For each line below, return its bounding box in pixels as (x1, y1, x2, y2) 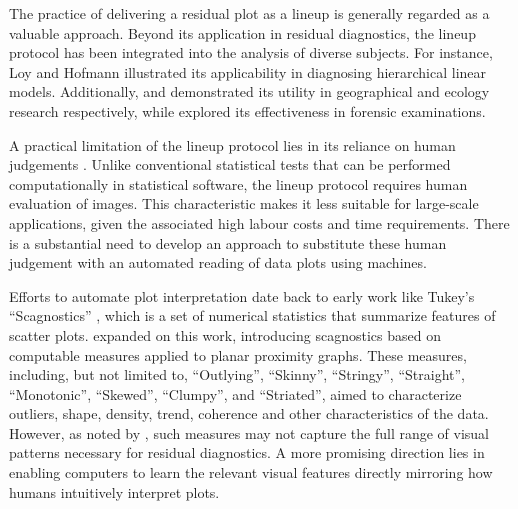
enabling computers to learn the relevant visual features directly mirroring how (9, 462, 493, 483)
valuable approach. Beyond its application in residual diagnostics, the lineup (9, 22, 476, 43)
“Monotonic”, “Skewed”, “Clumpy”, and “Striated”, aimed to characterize (9, 383, 462, 404)
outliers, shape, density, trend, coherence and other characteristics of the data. (9, 403, 489, 424)
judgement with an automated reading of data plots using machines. (9, 252, 427, 273)
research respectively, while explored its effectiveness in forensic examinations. (9, 100, 486, 121)
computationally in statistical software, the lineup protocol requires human (9, 173, 468, 194)
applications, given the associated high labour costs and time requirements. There (9, 212, 510, 233)
